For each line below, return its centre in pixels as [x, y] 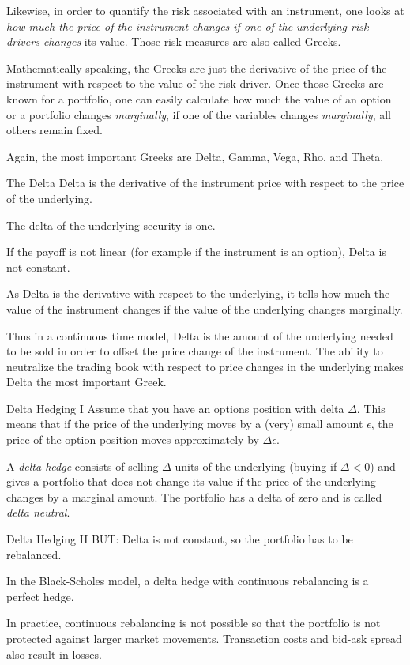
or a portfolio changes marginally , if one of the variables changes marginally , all [199, 114]
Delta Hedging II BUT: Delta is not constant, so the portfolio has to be [180, 539]
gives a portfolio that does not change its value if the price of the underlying [191, 481]
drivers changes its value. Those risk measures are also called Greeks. [174, 41]
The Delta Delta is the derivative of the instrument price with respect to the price [205, 183]
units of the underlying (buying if [256, 466]
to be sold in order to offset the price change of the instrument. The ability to [195, 351]
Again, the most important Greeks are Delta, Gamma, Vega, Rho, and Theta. [195, 156]
